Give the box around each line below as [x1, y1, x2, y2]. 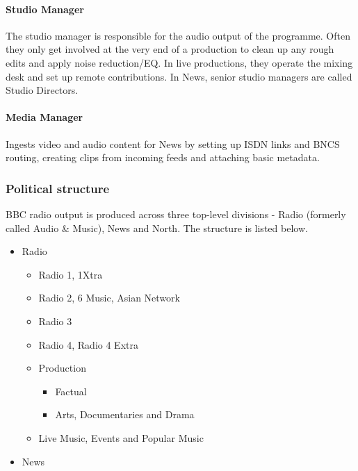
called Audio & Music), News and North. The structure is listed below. [6, 220, 308, 235]
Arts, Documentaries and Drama [55, 407, 195, 422]
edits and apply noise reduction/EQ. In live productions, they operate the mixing [6, 55, 353, 69]
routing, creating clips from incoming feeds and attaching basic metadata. [6, 150, 320, 165]
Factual [55, 383, 87, 398]
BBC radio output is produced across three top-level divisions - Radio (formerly [6, 206, 346, 221]
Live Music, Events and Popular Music [38, 430, 204, 445]
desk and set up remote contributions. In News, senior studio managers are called [6, 69, 352, 83]
